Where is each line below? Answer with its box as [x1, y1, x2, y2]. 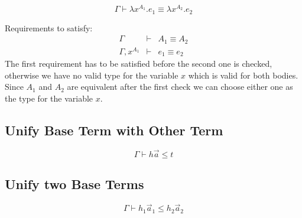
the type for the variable [5, 92, 93, 104]
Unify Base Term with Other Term [5, 121, 223, 139]
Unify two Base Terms [5, 175, 144, 193]
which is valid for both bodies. [188, 69, 298, 81]
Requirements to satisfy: [5, 21, 93, 34]
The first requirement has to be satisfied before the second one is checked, [5, 57, 272, 70]
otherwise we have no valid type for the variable [5, 69, 178, 81]
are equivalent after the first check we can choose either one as [67, 80, 293, 93]
